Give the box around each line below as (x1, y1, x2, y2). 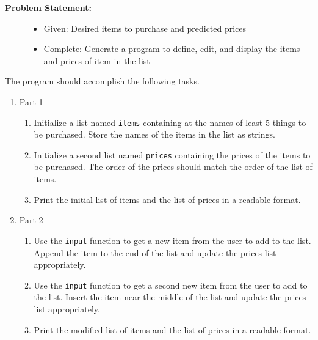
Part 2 (19, 213, 43, 226)
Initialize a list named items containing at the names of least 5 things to (34, 116, 306, 128)
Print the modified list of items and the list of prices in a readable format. (34, 323, 311, 336)
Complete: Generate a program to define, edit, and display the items (43, 42, 300, 55)
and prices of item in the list (43, 54, 150, 67)
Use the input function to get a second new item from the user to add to (34, 278, 308, 291)
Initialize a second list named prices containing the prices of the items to (34, 148, 311, 161)
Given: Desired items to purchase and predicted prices (43, 21, 247, 34)
